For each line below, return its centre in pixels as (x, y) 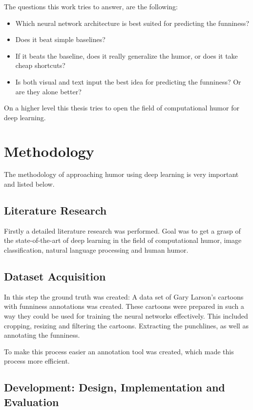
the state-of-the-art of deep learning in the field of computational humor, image (123, 240)
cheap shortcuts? (40, 65)
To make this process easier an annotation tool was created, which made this (119, 351)
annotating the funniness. (42, 335)
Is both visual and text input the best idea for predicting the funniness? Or (128, 81)
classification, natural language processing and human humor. (96, 250)
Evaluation (32, 401)
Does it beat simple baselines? (60, 39)
